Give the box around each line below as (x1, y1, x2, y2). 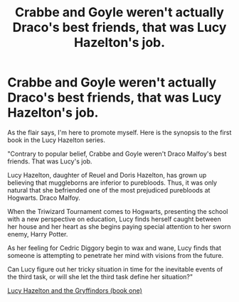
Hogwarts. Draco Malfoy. (7, 193, 80, 202)
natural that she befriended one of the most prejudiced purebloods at (7, 185, 211, 194)
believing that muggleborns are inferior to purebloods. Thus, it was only (7, 178, 218, 187)
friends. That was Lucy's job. (7, 157, 92, 166)
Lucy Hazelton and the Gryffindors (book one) (7, 286, 142, 295)
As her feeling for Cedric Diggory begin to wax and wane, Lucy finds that (7, 243, 222, 252)
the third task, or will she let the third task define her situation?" (7, 272, 193, 281)
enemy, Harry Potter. (7, 230, 68, 238)
